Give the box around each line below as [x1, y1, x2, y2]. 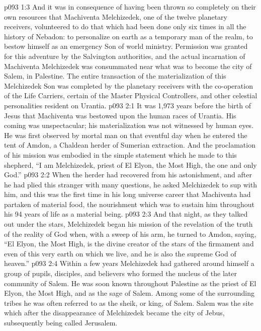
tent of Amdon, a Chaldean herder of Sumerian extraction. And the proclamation [4, 140, 255, 150]
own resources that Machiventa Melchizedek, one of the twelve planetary [4, 11, 227, 22]
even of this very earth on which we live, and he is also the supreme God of [4, 248, 236, 258]
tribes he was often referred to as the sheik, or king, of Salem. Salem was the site [4, 297, 254, 308]
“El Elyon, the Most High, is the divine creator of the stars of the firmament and [4, 238, 254, 249]
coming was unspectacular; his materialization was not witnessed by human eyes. [4, 120, 254, 130]
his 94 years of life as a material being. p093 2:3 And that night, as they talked [4, 209, 248, 219]
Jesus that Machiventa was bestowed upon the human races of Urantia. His [4, 110, 236, 120]
